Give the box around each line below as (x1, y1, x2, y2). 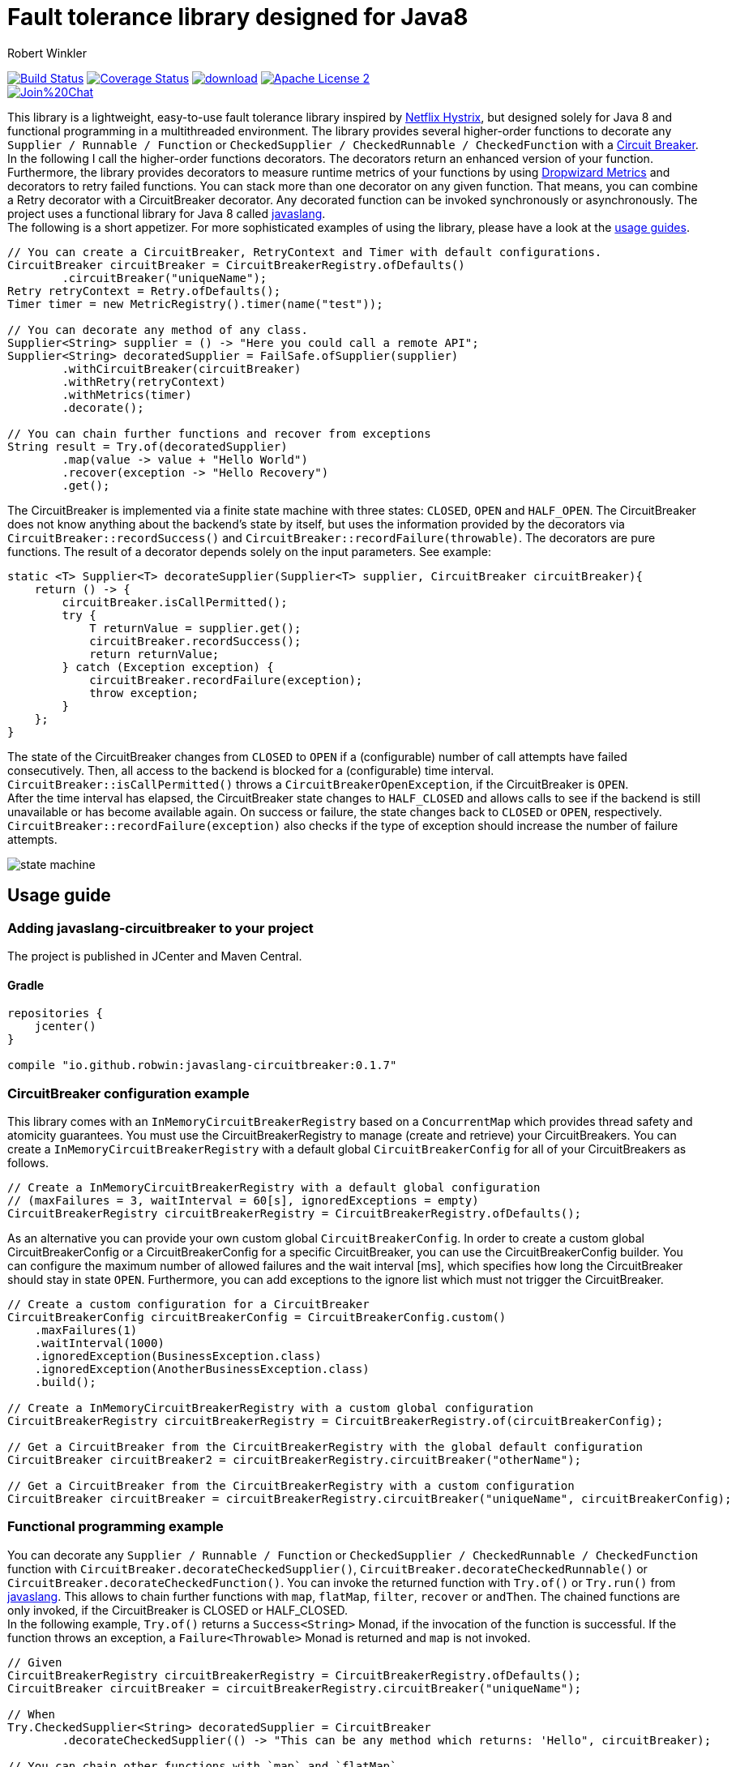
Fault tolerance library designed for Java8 (7, 3, 469, 31)
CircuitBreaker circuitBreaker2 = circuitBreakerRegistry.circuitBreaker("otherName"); (7, 1453, 582, 1466)
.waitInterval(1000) (34, 1336, 165, 1350)
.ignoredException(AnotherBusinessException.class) (34, 1362, 370, 1376)
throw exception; (89, 686, 199, 700)
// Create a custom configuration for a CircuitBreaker (7, 1297, 370, 1311)
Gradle (7, 978, 45, 992)
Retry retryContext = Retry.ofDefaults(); (7, 284, 281, 297)
